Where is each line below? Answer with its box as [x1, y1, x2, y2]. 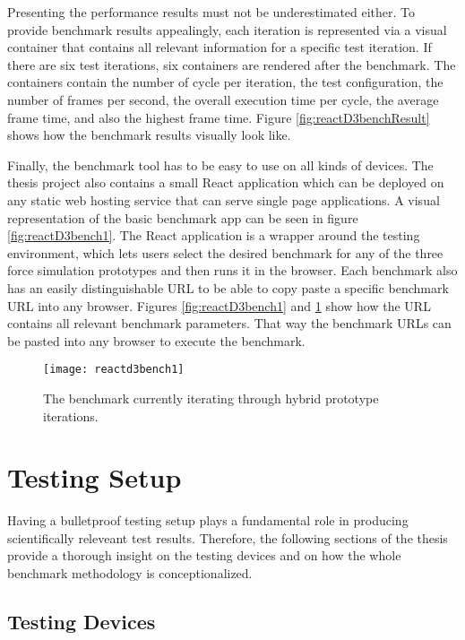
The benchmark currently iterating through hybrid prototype [43, 388, 379, 407]
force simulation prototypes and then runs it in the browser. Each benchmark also [7, 261, 458, 280]
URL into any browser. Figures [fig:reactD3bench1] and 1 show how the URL [7, 296, 431, 315]
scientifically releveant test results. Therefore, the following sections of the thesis [7, 528, 448, 547]
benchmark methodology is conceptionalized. [7, 564, 253, 583]
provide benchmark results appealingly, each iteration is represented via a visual [7, 20, 447, 39]
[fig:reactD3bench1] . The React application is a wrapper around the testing [7, 226, 420, 245]
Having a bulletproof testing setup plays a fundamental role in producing [7, 511, 409, 530]
